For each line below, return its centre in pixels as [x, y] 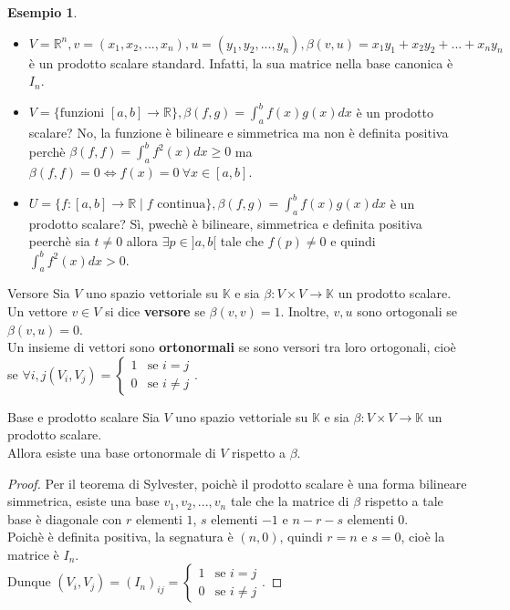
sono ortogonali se [407, 310]
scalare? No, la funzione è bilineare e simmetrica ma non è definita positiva [239, 133]
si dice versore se [155, 310]
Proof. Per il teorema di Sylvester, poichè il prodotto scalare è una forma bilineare [237, 483]
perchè [47, 151]
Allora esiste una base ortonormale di [112, 452]
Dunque [29, 581]
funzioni [82, 114]
